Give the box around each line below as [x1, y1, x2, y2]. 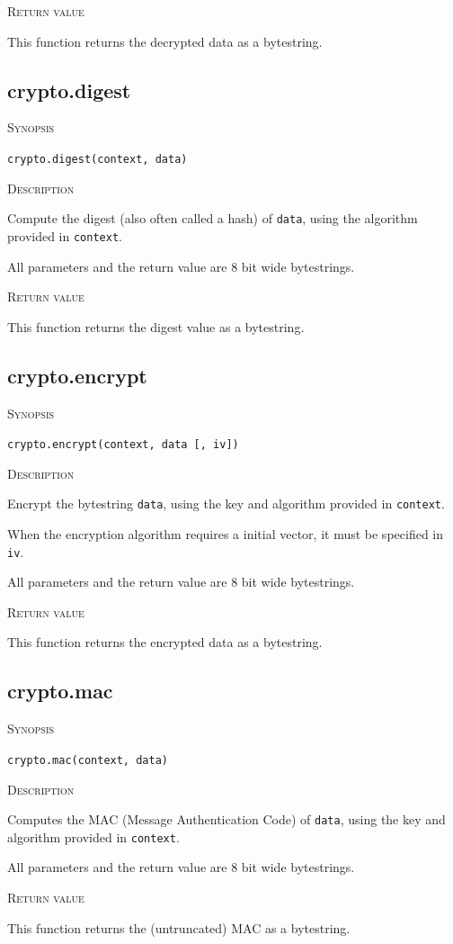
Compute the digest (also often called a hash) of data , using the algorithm [7, 209, 418, 228]
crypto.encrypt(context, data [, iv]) [7, 438, 239, 452]
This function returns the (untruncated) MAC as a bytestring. [7, 918, 351, 937]
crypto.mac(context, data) [7, 753, 168, 767]
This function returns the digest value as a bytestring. [7, 317, 305, 336]
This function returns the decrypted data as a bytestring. [7, 31, 323, 50]
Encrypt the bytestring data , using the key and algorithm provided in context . [7, 494, 445, 513]
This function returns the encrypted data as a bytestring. [7, 633, 323, 652]
